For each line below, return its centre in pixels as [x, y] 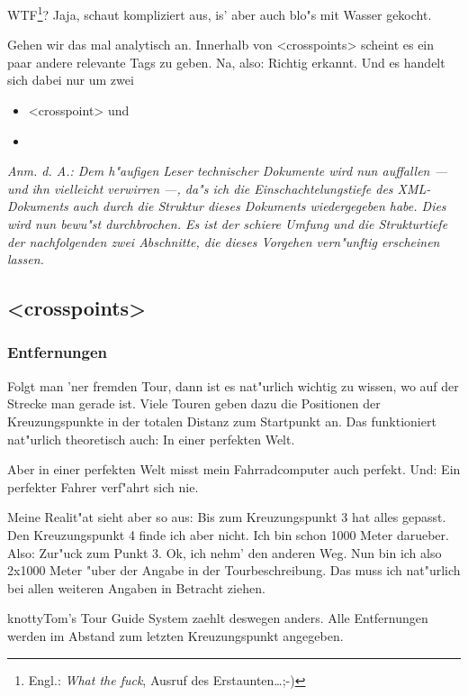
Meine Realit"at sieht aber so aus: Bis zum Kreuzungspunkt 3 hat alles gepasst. [227, 517]
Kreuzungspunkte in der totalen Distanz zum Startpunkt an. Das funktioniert [222, 421]
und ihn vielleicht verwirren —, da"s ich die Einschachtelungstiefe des [200, 188]
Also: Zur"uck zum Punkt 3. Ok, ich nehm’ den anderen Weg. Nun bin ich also [225, 552]
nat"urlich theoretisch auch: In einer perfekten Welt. [151, 439]
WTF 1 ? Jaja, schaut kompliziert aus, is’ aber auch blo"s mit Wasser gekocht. [220, 13]
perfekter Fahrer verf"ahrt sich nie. [103, 486]
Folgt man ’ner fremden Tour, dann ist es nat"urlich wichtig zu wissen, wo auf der [233, 385]
